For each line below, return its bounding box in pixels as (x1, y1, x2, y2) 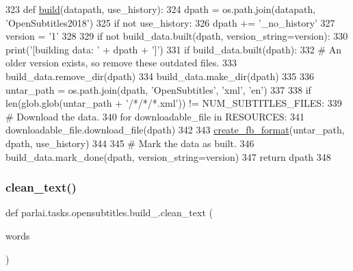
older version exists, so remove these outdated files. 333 (5, 55, 237, 70)
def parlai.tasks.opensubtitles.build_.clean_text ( (5, 205, 213, 220)
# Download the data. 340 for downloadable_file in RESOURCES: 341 (5, 109, 305, 123)
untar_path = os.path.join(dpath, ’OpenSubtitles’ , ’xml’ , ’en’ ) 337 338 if (5, 82, 311, 96)
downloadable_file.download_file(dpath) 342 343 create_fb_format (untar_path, (5, 122, 345, 137)
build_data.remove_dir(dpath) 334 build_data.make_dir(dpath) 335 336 (5, 68, 314, 83)
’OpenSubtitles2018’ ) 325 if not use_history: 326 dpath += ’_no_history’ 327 (5, 15, 335, 29)
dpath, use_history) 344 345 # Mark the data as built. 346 (5, 135, 254, 150)
